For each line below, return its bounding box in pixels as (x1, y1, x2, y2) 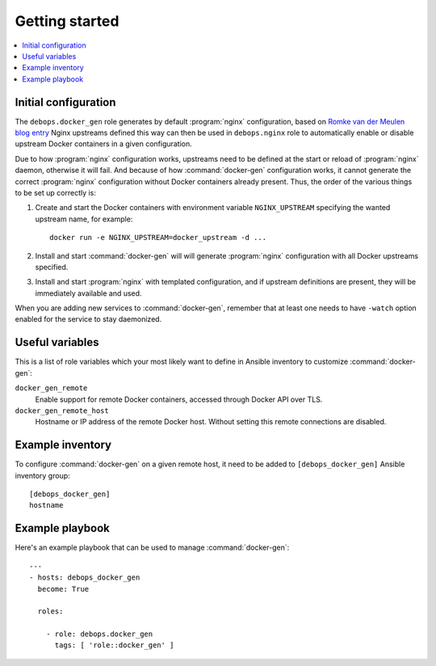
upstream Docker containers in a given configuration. (15, 139, 193, 149)
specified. (35, 262, 69, 272)
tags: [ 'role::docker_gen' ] (54, 641, 174, 650)
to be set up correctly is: (15, 188, 97, 197)
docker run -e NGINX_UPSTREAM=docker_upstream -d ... (49, 233, 266, 242)
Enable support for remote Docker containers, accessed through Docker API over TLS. (35, 394, 323, 404)
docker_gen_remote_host (15, 406, 109, 415)
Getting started (15, 12, 119, 30)
